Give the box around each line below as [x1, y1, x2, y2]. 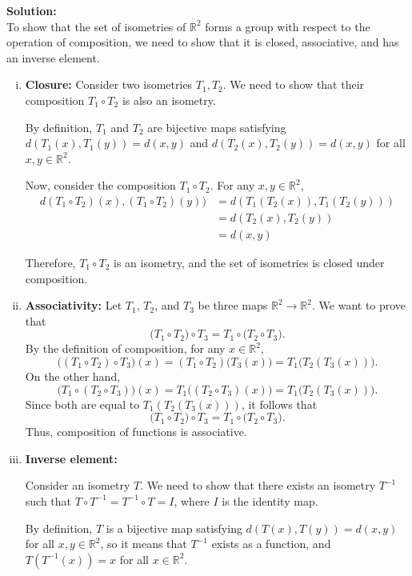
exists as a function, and [211, 535, 331, 552]
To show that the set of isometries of [6, 18, 186, 34]
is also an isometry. [122, 91, 216, 108]
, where [174, 492, 210, 509]
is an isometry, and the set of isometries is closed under [114, 254, 385, 271]
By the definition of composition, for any [25, 340, 226, 357]
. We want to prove [312, 297, 406, 314]
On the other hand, [25, 368, 121, 384]
